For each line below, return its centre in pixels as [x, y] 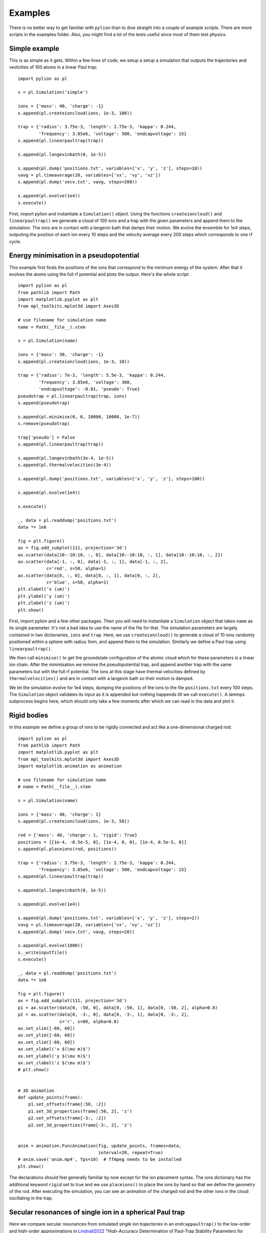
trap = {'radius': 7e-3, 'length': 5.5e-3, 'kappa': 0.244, [92, 375]
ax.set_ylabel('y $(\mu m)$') [54, 1056]
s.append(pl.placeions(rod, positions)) [67, 849]
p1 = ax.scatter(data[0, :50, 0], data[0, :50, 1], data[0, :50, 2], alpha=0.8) [118, 1008]
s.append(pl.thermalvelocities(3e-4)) [65, 465]
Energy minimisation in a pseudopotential [74, 256]
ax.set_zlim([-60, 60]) [47, 1042]
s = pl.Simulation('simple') [53, 92]
